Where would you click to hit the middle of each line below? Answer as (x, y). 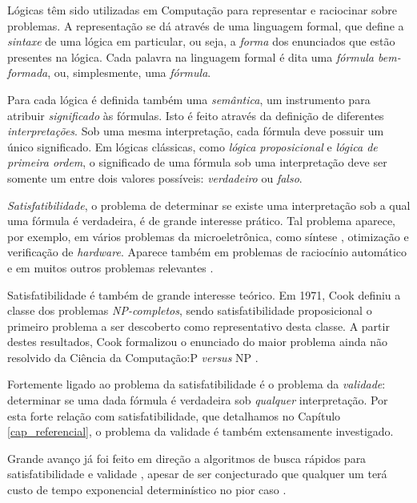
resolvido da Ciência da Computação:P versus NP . (133, 357)
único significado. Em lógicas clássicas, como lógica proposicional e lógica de (192, 146)
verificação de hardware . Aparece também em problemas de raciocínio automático (207, 252)
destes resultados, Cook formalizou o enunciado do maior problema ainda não (197, 342)
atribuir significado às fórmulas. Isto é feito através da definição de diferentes (196, 115)
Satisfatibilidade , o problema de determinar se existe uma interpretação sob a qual (209, 205)
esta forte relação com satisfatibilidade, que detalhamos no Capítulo (174, 415)
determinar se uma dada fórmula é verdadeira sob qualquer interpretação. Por (198, 400)
